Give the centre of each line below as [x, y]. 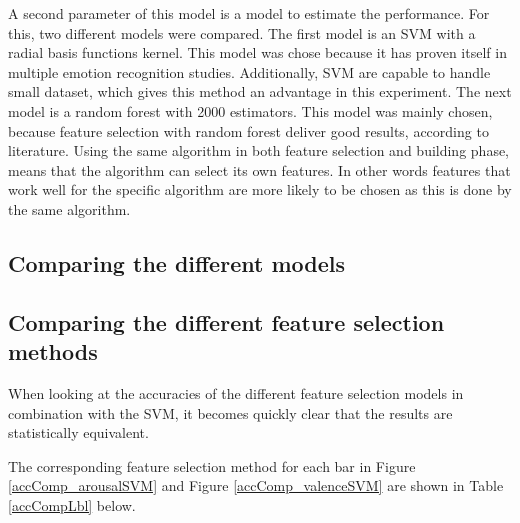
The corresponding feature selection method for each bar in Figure [212, 465]
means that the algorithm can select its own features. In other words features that [259, 169]
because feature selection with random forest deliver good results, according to [248, 130]
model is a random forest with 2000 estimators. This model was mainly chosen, [250, 110]
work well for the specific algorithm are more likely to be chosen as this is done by [260, 189]
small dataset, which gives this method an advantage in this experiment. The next [260, 91]
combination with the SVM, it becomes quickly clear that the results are [230, 412]
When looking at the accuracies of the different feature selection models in [236, 392]
